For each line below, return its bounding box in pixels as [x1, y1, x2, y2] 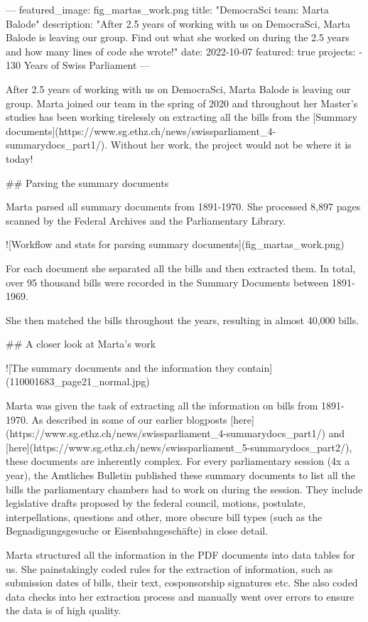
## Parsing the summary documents [6, 175, 169, 190]
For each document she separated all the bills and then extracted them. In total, [6, 260, 356, 275]
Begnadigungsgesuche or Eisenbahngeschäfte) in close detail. [6, 523, 269, 538]
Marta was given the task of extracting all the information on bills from [6, 398, 318, 413]
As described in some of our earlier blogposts [31, 412, 227, 427]
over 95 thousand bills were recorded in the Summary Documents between [6, 274, 329, 289]
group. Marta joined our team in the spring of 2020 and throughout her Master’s [6, 95, 358, 110]
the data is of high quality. [6, 603, 121, 618]
